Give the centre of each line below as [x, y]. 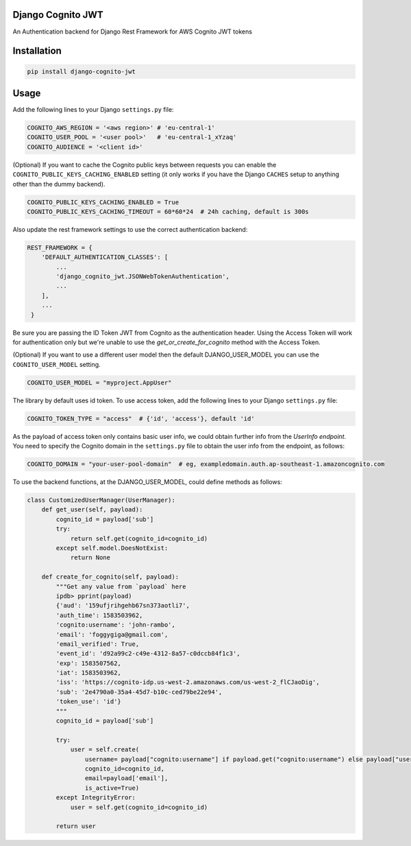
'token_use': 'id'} [88, 702]
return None [90, 558]
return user [76, 826]
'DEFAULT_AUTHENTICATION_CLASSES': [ [105, 257]
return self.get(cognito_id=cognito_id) [139, 539]
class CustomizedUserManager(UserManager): [101, 500]
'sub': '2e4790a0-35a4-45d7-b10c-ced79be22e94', [139, 692]
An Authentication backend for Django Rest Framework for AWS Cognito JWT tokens [133, 32]
